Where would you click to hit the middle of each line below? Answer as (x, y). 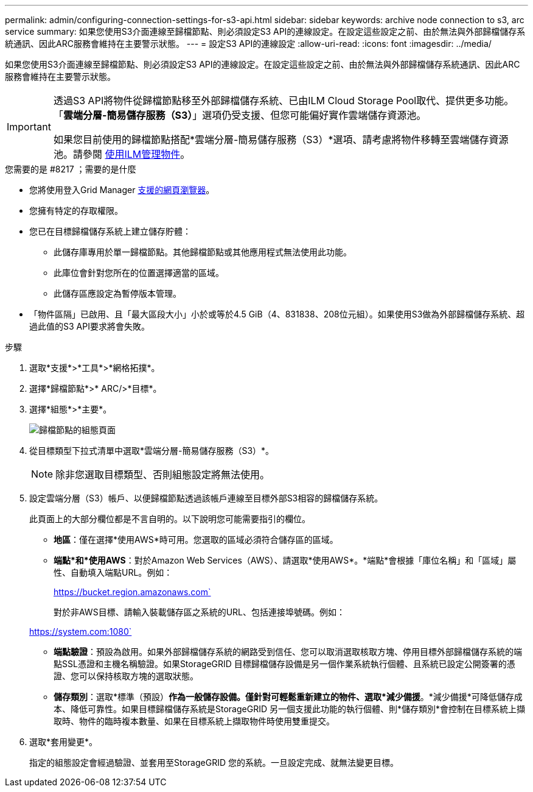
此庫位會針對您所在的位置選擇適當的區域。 (139, 273)
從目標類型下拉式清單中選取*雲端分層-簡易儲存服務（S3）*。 (152, 451)
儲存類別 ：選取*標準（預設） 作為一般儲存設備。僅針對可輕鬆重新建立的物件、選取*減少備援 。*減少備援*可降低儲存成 (288, 697)
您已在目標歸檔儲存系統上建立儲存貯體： (110, 231)
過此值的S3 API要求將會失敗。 (89, 326)
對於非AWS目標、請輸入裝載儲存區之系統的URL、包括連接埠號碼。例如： (199, 612)
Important (29, 127)
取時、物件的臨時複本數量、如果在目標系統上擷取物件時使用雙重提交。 (194, 721)
